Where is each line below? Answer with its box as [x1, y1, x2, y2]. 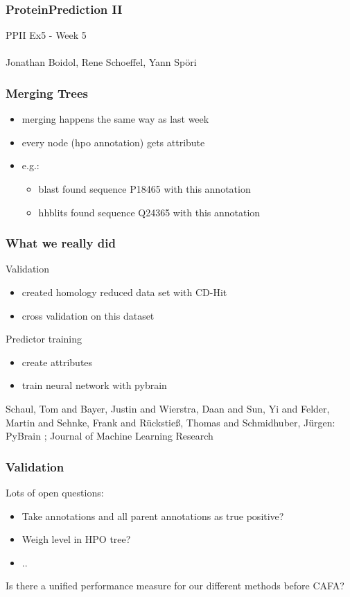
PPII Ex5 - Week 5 [6, 28, 87, 42]
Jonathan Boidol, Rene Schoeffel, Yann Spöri [6, 55, 197, 69]
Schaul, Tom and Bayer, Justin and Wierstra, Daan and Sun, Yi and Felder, [6, 401, 330, 415]
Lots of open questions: [6, 485, 104, 499]
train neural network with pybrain [21, 378, 167, 392]
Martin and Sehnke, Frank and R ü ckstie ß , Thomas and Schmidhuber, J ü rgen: [6, 415, 335, 429]
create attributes [21, 354, 93, 369]
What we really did [6, 234, 116, 252]
